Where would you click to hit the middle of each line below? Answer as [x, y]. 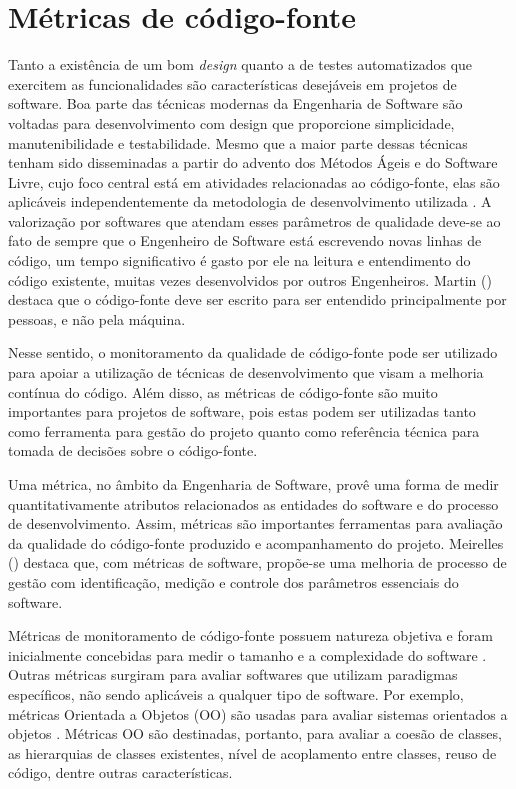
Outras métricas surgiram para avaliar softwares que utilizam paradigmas [233, 674]
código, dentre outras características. [120, 772]
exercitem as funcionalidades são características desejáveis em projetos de [232, 83]
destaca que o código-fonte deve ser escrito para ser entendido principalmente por [257, 299]
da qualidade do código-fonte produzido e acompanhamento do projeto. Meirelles [256, 542]
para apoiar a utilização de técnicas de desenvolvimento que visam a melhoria [246, 372]
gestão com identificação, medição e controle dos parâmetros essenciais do [233, 581]
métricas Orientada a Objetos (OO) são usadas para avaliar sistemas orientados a [258, 713]
